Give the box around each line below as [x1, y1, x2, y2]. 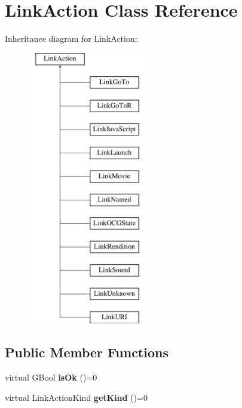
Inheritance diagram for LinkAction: [5, 32, 137, 45]
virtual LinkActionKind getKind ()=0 [5, 391, 148, 403]
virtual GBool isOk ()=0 [5, 371, 97, 384]
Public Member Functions [5, 343, 169, 361]
